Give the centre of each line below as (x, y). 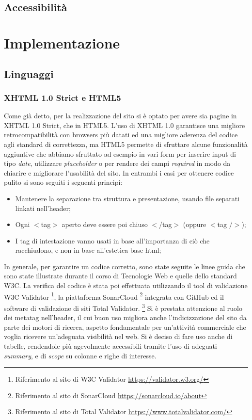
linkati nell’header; (43, 208)
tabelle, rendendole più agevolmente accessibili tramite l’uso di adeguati (110, 346)
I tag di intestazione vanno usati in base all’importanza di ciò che (112, 240)
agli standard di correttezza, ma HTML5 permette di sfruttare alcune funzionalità (126, 144)
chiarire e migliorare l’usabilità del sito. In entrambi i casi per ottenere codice (119, 172)
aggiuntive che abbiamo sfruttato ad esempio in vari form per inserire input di (120, 153)
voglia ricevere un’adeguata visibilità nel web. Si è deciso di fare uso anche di (118, 336)
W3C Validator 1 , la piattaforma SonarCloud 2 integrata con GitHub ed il (114, 296)
